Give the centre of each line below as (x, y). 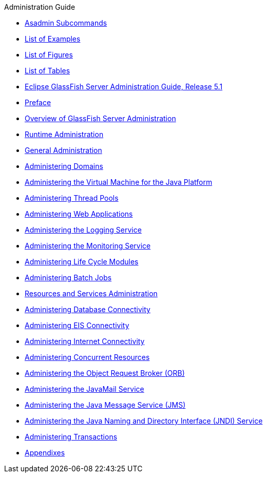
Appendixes (45, 453)
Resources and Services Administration (91, 293)
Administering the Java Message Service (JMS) (105, 405)
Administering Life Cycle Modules (82, 262)
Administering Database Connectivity (88, 309)
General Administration (63, 150)
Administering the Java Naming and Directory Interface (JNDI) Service (144, 421)
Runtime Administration (64, 134)
